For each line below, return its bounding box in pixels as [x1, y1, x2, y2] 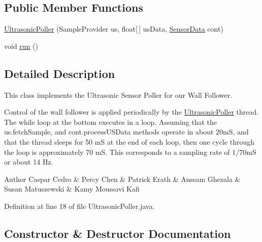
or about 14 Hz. [4, 156, 53, 167]
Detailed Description [4, 65, 115, 81]
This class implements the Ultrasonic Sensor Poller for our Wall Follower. [4, 89, 233, 100]
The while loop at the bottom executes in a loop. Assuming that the [4, 116, 217, 127]
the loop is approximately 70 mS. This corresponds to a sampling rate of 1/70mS [4, 146, 256, 157]
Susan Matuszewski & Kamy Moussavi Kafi [4, 183, 140, 194]
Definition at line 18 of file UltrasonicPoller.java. [4, 200, 155, 211]
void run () [4, 40, 38, 51]
